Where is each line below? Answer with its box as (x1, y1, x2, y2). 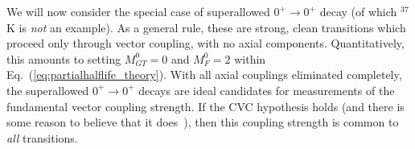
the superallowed (6, 81, 89, 98)
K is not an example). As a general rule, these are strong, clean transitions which (6, 19, 406, 35)
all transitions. (6, 129, 78, 146)
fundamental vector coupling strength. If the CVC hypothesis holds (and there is (6, 97, 405, 114)
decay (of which (319, 3, 397, 19)
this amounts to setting (6, 50, 121, 67)
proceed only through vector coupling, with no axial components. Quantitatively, (6, 35, 405, 52)
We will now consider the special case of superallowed (6, 3, 270, 19)
